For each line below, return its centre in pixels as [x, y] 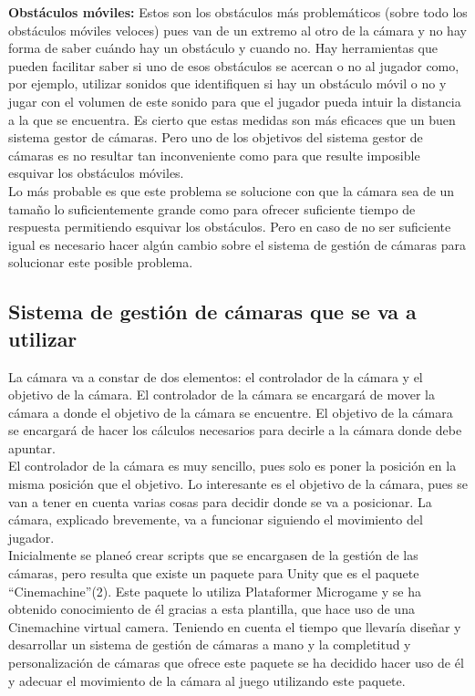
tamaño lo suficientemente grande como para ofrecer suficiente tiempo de [212, 208]
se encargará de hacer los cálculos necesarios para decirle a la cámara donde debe [235, 430]
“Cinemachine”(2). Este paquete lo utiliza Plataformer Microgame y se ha [215, 591]
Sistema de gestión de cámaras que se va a [212, 312]
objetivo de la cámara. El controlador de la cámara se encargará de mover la [222, 395]
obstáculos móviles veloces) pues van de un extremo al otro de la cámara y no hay [237, 30]
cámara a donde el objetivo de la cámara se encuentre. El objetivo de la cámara [231, 412]
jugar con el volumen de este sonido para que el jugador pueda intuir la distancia [235, 101]
